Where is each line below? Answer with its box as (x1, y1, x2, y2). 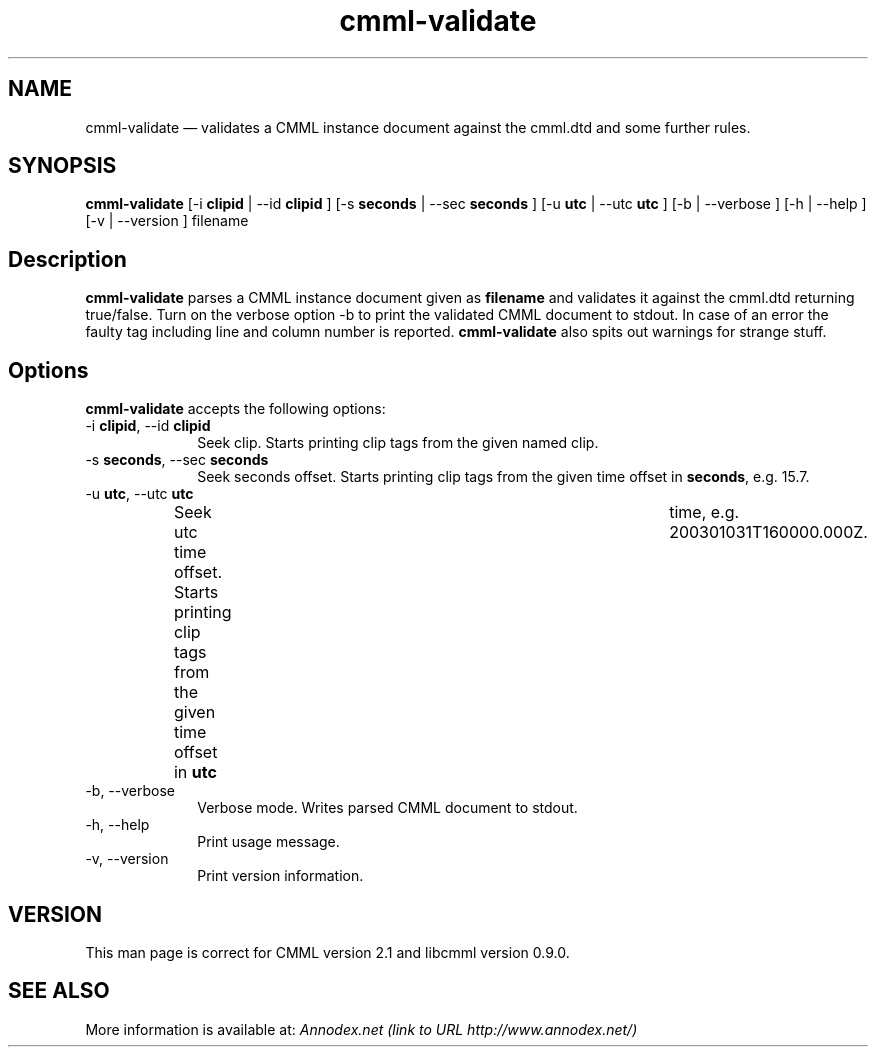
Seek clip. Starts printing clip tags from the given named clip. (197, 434, 599, 452)
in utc (173, 762, 217, 783)
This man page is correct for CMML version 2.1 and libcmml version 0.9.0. (85, 943, 570, 961)
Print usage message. (197, 833, 340, 851)
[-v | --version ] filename (85, 212, 249, 230)
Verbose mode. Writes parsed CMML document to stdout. (197, 799, 578, 817)
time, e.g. (669, 502, 740, 523)
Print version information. (197, 867, 364, 885)
